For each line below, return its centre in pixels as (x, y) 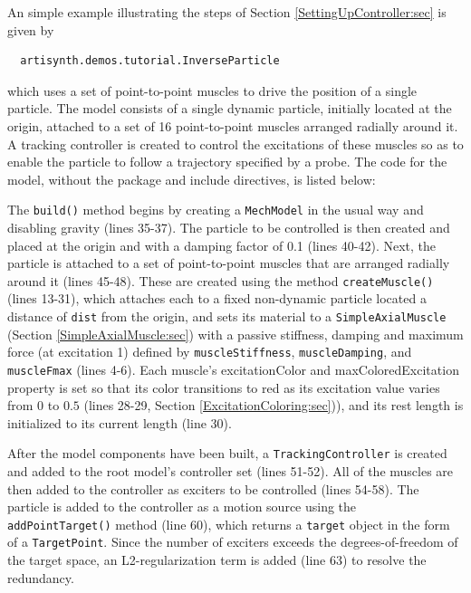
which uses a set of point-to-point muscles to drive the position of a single (212, 90)
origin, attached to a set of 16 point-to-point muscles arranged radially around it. (233, 125)
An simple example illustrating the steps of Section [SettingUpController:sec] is (227, 12)
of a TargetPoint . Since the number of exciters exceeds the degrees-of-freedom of (233, 542)
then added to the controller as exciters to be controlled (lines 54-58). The (213, 488)
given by (31, 29)
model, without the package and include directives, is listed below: (192, 179)
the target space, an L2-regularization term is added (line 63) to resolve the (217, 560)
